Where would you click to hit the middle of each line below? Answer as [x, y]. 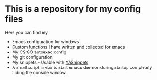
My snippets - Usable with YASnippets [50, 62]
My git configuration [32, 57]
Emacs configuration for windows [45, 41]
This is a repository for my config [73, 9]
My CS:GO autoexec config [39, 52]
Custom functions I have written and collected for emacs [68, 47]
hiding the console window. [39, 72]
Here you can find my [27, 32]
